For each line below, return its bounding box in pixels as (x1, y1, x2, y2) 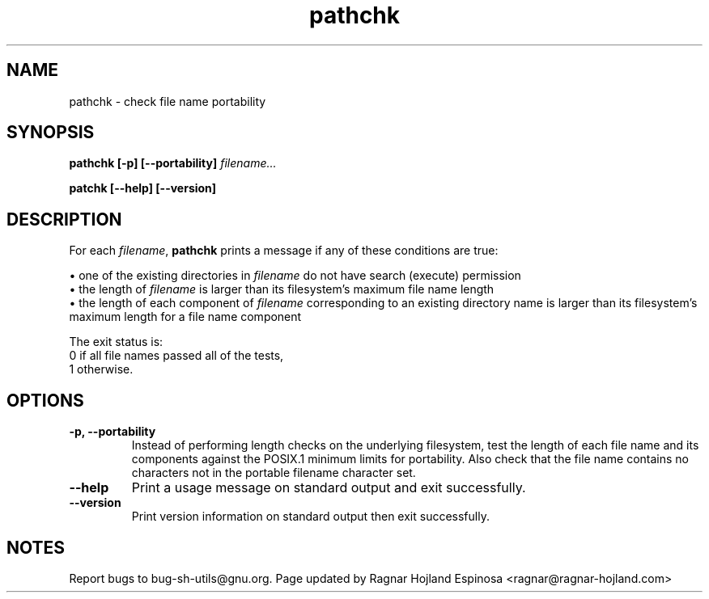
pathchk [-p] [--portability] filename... (69, 156, 277, 171)
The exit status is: (69, 335, 163, 349)
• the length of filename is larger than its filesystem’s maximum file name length (69, 282, 495, 297)
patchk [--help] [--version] (69, 181, 217, 196)
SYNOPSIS (6, 122, 95, 143)
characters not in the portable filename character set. (131, 466, 416, 480)
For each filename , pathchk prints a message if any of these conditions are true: (69, 243, 499, 258)
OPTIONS (6, 390, 84, 411)
